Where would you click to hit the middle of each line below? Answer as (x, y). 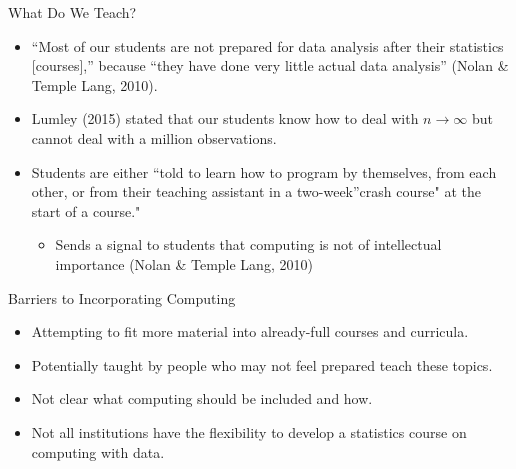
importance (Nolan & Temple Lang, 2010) (184, 263)
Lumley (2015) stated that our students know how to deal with (225, 118)
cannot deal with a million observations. (154, 137)
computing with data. (98, 451)
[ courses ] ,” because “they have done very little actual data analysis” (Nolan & (270, 65)
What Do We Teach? (72, 12)
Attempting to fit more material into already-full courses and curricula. (250, 331)
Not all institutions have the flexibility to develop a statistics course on (249, 431)
